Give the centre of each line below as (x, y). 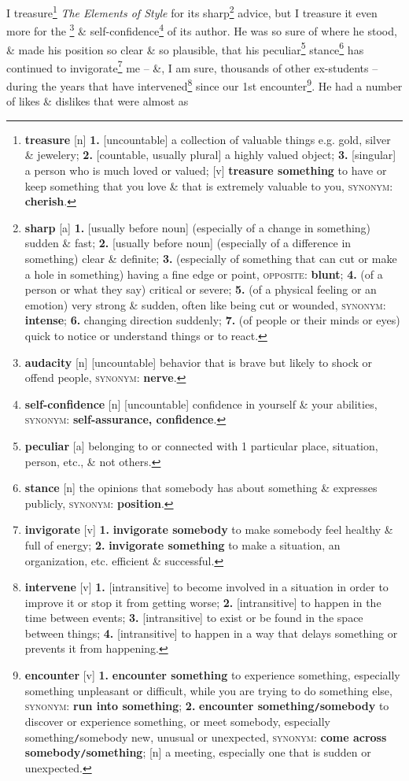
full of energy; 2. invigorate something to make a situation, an (182, 544)
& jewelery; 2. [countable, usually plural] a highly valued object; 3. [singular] (210, 155)
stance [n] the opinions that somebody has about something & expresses (201, 488)
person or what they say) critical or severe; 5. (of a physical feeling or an (201, 289)
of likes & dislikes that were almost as (98, 101)
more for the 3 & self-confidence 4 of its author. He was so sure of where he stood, (202, 30)
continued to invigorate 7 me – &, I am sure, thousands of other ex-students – (192, 66)
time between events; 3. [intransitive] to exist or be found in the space (194, 618)
